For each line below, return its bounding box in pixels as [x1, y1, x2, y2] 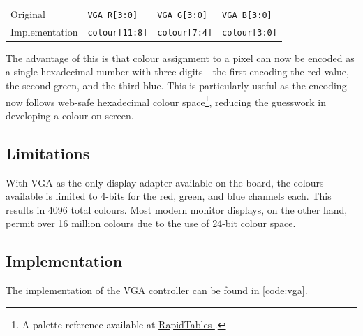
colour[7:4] [157, 27, 213, 38]
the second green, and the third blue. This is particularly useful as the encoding [6, 78, 347, 92]
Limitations [6, 142, 90, 163]
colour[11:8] [87, 27, 148, 38]
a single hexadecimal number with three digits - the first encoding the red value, [6, 64, 349, 79]
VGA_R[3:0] [87, 10, 138, 20]
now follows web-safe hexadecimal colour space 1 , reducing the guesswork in [6, 92, 326, 109]
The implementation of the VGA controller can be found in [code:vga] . [6, 283, 308, 298]
